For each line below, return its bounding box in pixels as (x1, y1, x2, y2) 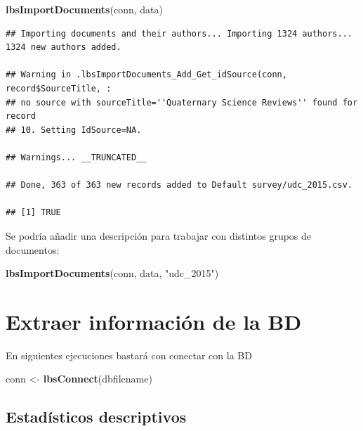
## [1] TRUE (6, 207, 61, 218)
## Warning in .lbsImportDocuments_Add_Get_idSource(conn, (6, 70, 287, 80)
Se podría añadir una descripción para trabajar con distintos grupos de (6, 228, 312, 243)
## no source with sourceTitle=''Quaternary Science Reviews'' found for (6, 97, 358, 108)
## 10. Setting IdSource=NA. (6, 124, 142, 135)
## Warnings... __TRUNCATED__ (6, 152, 147, 162)
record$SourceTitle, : (6, 83, 112, 94)
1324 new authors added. (6, 42, 121, 53)
